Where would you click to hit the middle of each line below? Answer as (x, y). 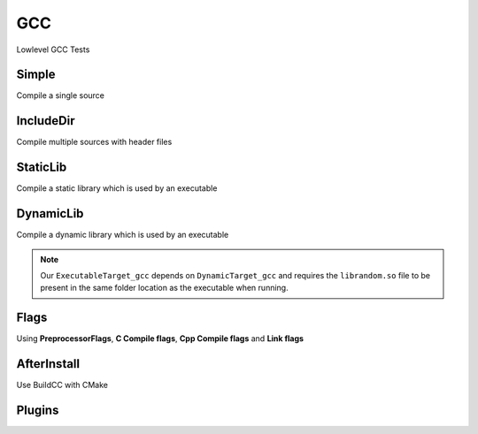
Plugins (38, 410)
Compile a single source (61, 95)
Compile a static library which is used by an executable (117, 188)
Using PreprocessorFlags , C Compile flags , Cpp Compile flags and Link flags (160, 339)
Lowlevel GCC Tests (53, 49)
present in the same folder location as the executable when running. (164, 288)
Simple (36, 75)
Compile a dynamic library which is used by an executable (123, 235)
